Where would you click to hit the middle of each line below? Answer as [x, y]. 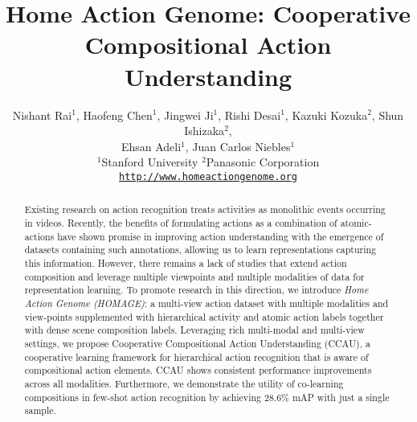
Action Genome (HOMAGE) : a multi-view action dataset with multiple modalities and [206, 303]
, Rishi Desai [249, 115]
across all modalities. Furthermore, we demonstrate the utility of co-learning [184, 383]
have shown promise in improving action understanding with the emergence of [221, 236]
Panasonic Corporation [263, 162]
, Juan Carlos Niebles [238, 146]
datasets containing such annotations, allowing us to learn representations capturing [200, 250]
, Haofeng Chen [114, 115]
